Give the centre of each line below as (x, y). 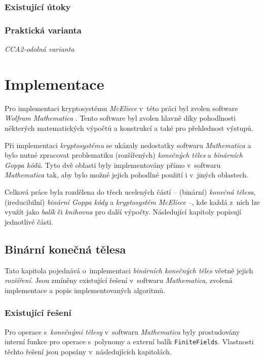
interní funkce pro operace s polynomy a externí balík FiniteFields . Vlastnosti (129, 341)
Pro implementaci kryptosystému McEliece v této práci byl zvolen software (121, 108)
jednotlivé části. (29, 221)
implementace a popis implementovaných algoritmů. (85, 290)
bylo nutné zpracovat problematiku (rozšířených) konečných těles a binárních (124, 155)
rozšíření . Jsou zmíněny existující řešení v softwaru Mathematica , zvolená (119, 280)
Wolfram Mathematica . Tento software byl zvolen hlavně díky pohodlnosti (120, 118)
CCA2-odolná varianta (40, 49)
